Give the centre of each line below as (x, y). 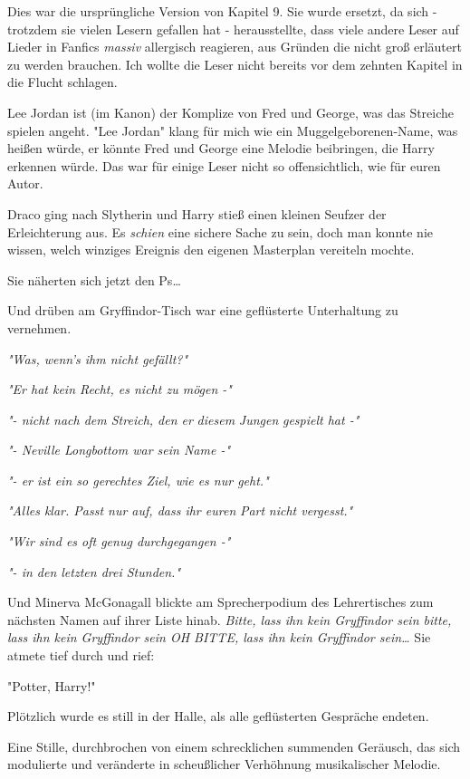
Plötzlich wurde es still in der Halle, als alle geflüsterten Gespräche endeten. (218, 716)
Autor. (25, 183)
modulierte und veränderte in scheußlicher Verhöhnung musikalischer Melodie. (224, 764)
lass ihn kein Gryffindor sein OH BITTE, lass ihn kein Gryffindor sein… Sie (219, 637)
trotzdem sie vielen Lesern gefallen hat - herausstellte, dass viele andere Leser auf (233, 29)
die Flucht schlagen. (62, 82)
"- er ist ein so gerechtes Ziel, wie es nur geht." (138, 480)
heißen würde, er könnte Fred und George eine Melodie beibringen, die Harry (221, 148)
